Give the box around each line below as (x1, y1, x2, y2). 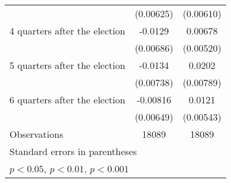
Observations (10, 127, 64, 141)
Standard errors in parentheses (10, 144, 137, 158)
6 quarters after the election (10, 93, 125, 106)
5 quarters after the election (10, 58, 125, 72)
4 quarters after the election (10, 24, 125, 37)
